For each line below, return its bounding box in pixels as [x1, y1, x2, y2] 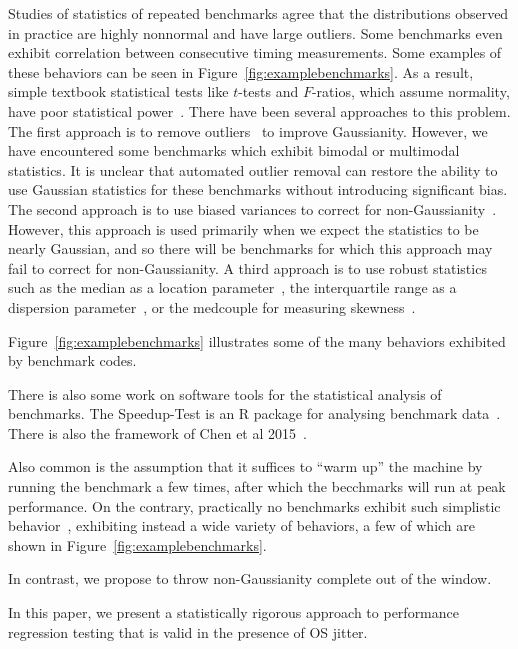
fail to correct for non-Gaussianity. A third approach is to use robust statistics [8, 257, 487, 278]
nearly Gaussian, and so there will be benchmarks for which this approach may [8, 238, 493, 259]
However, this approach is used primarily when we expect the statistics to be [8, 218, 479, 239]
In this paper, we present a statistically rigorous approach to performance [8, 602, 459, 623]
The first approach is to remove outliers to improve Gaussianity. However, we [8, 120, 488, 141]
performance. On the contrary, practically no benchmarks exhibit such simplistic [8, 495, 501, 516]
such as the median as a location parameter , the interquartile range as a [8, 277, 457, 298]
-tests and [238, 81, 299, 102]
